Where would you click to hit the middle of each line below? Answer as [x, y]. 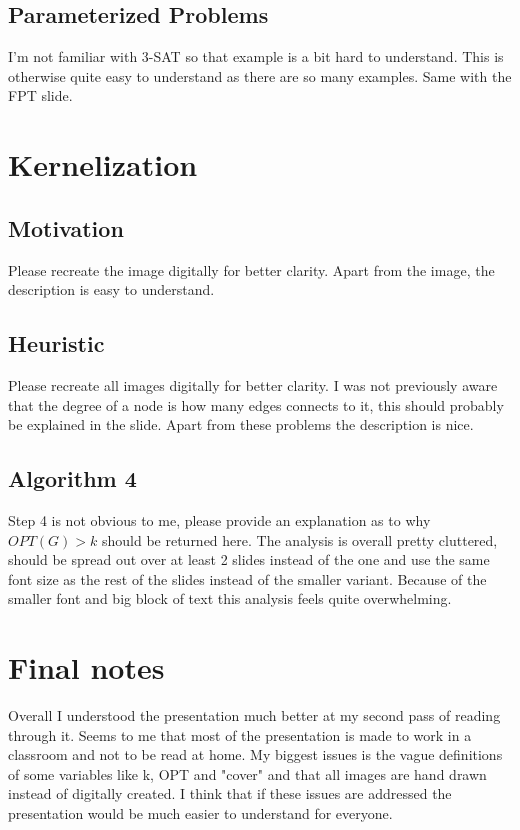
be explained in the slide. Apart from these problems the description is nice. [241, 424]
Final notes [86, 667]
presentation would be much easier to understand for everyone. [200, 813]
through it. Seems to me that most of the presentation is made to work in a [240, 734]
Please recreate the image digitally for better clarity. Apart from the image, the [251, 269]
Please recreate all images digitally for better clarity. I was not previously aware [253, 384]
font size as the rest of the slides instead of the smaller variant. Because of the [247, 578]
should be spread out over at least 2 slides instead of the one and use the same [249, 559]
